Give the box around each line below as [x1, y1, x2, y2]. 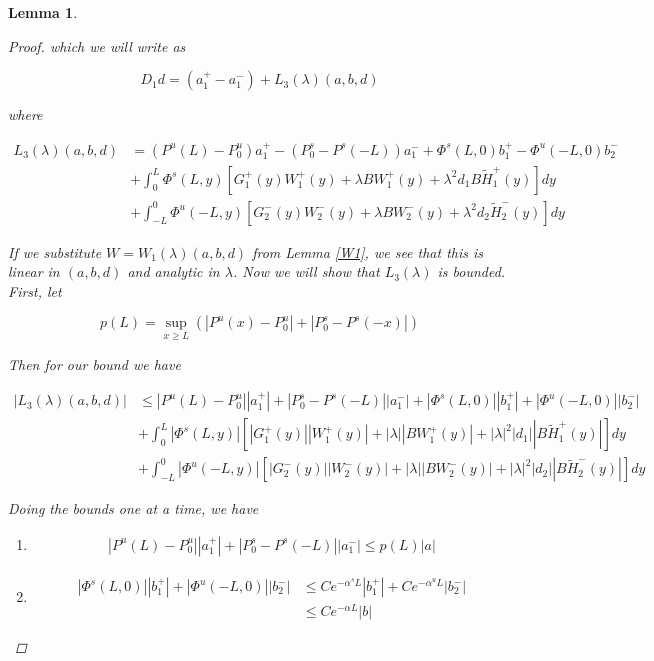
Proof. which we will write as [8, 35, 186, 56]
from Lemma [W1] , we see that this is [252, 241, 484, 262]
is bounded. [437, 261, 506, 282]
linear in [8, 261, 60, 282]
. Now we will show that [232, 261, 380, 282]
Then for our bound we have [8, 353, 181, 374]
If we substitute [8, 241, 102, 262]
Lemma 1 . [8, 2, 78, 22]
